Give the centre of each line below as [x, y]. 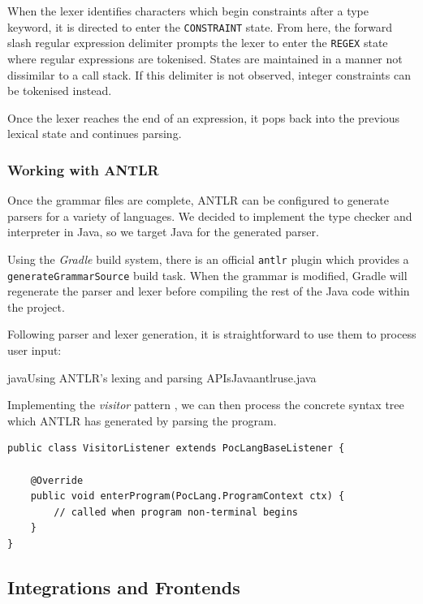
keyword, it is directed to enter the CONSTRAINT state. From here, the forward [200, 26]
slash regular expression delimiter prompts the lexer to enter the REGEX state [198, 43]
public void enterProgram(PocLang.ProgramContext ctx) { [188, 496]
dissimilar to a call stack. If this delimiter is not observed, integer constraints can [209, 74]
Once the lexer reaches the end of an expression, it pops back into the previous [204, 117]
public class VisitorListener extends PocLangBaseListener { [176, 449]
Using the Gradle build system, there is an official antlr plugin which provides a [208, 259]
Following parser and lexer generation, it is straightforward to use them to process [212, 334]
